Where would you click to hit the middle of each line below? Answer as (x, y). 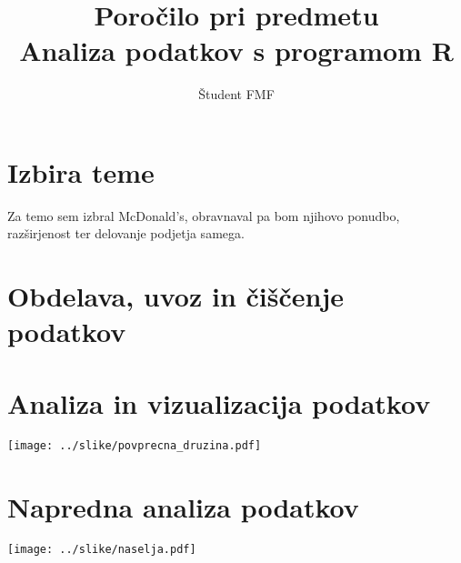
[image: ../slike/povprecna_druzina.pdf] (135, 445)
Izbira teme (81, 171)
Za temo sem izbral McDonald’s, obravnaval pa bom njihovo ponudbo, (204, 215)
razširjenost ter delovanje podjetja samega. (126, 233)
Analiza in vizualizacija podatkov (219, 402)
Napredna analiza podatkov (183, 506)
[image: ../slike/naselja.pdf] (102, 549)
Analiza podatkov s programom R (236, 50)
